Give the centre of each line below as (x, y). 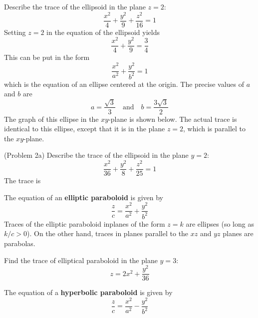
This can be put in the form (47, 57)
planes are (238, 233)
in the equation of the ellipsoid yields (103, 32)
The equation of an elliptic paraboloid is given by (84, 197)
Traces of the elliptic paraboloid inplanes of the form (85, 223)
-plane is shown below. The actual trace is (173, 119)
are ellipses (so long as (220, 223)
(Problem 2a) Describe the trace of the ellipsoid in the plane (96, 155)
